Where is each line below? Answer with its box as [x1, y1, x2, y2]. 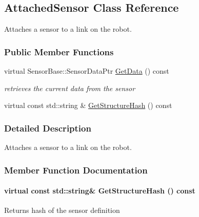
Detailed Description [4, 121, 91, 134]
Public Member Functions [4, 45, 114, 58]
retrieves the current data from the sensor [4, 82, 135, 93]
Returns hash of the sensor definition [4, 205, 120, 215]
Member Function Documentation [4, 163, 148, 176]
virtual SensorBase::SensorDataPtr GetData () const [4, 66, 169, 76]
